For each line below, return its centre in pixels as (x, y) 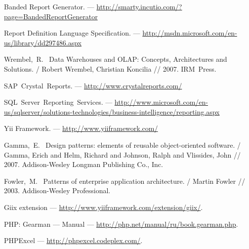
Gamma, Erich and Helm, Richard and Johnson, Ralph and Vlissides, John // (123, 154)
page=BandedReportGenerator (51, 16)
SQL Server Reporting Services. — (58, 102)
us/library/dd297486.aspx (43, 42)
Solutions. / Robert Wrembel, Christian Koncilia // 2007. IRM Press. (110, 68)
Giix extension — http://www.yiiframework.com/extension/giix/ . (104, 207)
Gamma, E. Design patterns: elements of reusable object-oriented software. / (122, 145)
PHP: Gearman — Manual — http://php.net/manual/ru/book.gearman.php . (121, 224)
